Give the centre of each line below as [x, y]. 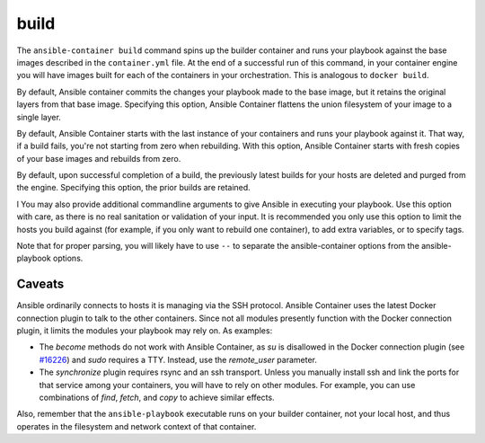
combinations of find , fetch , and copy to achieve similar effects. [157, 398]
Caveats [40, 284]
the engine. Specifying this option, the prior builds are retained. [133, 188]
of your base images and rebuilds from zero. [99, 158]
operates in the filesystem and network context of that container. [137, 426]
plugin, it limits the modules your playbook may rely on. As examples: [145, 331]
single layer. [39, 117]
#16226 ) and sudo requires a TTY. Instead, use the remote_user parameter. [178, 359]
